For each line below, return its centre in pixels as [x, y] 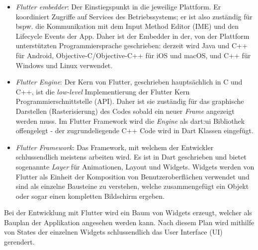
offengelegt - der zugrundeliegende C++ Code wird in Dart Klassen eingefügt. [134, 130]
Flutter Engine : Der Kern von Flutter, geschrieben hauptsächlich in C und [129, 82]
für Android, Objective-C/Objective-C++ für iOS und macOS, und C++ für [133, 55]
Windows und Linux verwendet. [64, 65]
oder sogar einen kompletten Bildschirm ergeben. [90, 196]
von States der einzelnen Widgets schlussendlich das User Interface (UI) [113, 232]
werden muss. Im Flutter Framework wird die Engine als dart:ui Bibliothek [130, 121]
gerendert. [19, 242]
